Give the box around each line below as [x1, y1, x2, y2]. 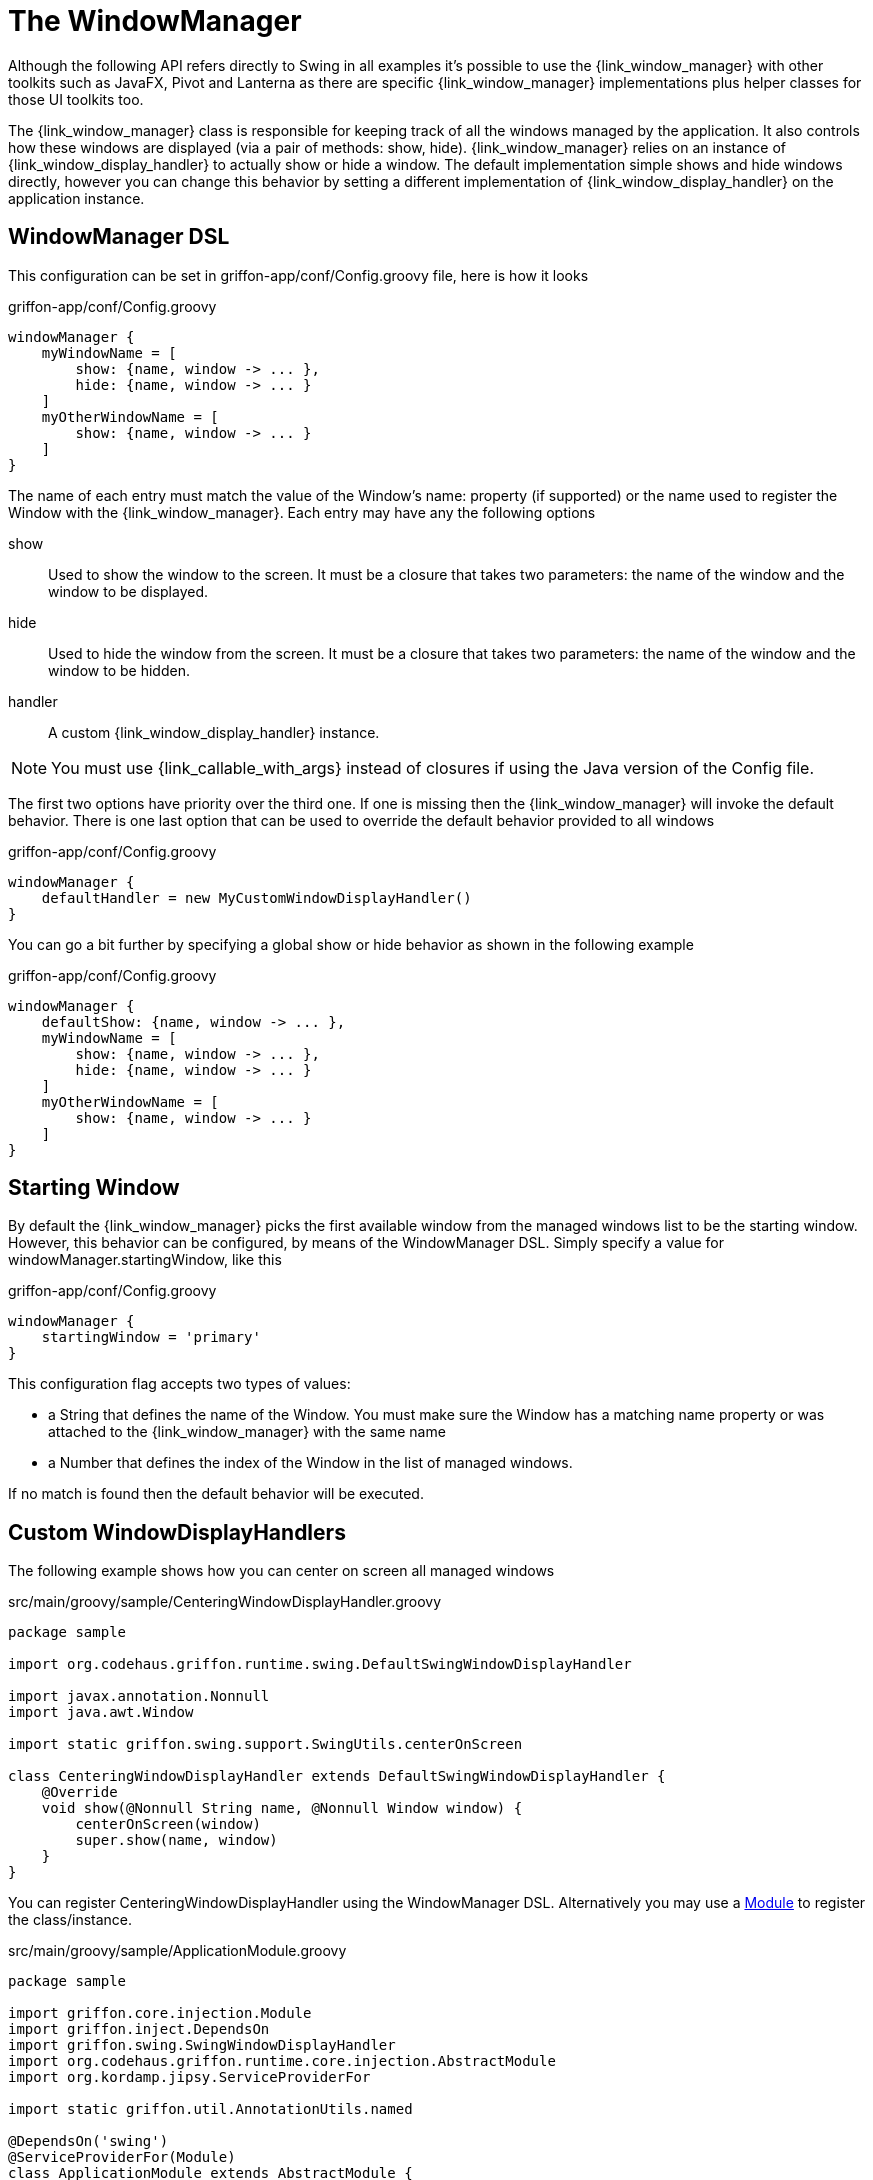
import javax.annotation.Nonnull [8, 1688, 270, 1705]
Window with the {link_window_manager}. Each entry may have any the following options [8, 503, 596, 521]
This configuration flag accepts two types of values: [8, 1375, 351, 1393]
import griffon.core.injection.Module [8, 2005, 312, 2022]
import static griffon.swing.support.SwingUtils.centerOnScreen [8, 1736, 523, 1753]
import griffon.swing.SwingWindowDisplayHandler [8, 2037, 396, 2054]
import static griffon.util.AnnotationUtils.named [8, 2101, 413, 2118]
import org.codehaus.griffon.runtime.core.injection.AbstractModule [8, 2053, 556, 2070]
